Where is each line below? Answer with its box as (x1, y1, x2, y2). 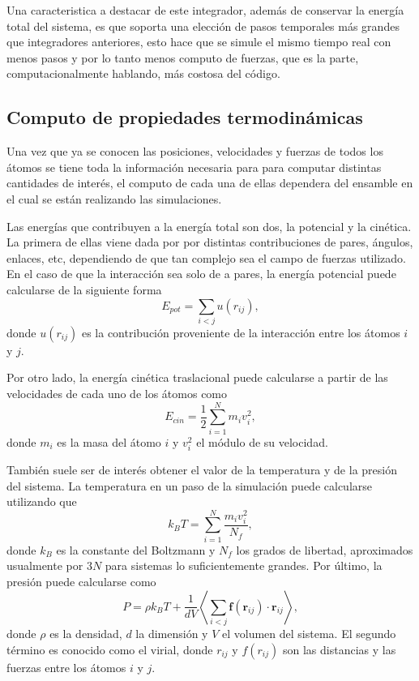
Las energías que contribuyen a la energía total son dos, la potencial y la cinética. (6, 217, 412, 234)
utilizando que (6, 493, 77, 510)
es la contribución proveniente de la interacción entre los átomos (81, 323, 400, 340)
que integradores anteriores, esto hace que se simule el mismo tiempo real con (6, 33, 391, 50)
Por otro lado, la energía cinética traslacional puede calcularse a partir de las (6, 369, 388, 386)
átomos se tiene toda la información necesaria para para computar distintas (6, 158, 382, 175)
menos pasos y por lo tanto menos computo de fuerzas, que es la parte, (6, 49, 359, 66)
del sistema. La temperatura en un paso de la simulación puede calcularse (6, 477, 372, 494)
